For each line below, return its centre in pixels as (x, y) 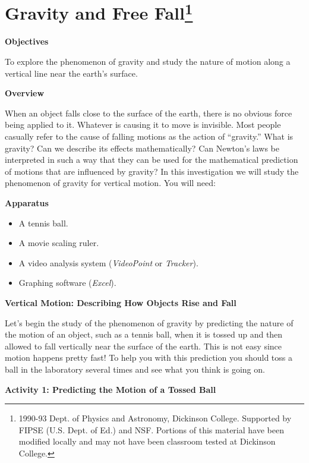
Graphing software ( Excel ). (67, 283)
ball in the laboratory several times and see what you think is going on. (135, 369)
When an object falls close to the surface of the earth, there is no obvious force (149, 113)
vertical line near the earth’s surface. (71, 73)
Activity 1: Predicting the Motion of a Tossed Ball (111, 389)
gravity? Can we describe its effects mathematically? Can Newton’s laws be (142, 148)
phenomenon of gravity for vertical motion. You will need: (110, 183)
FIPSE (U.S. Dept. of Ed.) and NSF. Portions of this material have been (151, 429)
